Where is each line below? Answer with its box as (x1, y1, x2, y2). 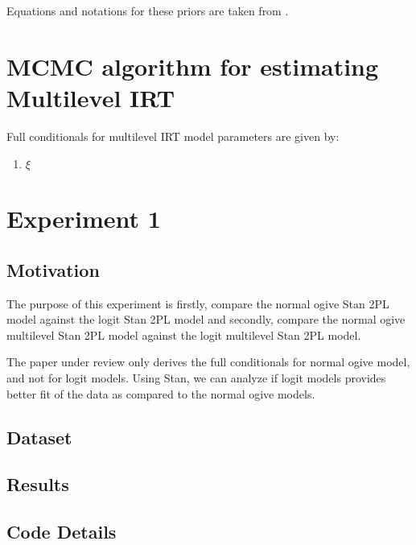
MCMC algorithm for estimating (6, 49, 379, 82)
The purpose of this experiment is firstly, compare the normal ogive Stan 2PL (6, 295, 389, 312)
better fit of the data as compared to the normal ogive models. (6, 385, 315, 402)
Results (6, 472, 69, 497)
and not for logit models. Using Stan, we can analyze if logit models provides (6, 370, 386, 386)
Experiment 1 (6, 202, 161, 235)
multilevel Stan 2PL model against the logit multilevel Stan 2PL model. (6, 326, 361, 343)
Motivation (6, 257, 100, 282)
